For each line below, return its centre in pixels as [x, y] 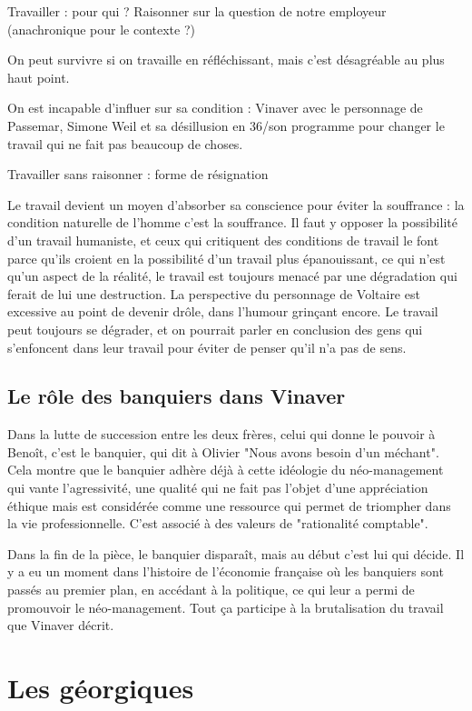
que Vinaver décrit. [61, 625]
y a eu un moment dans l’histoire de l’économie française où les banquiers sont [226, 571]
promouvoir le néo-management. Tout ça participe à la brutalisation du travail [226, 607]
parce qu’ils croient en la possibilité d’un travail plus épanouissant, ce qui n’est [226, 258]
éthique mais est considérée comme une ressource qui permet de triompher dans [229, 505]
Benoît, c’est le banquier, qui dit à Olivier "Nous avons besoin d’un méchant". [223, 451]
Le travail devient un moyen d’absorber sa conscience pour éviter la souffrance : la [236, 204]
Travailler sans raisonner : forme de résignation [138, 174]
